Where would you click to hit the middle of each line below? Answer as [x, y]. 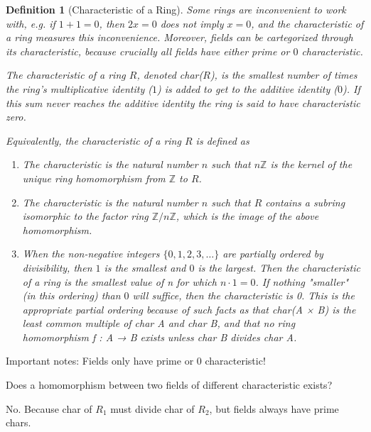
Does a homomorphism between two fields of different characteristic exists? [169, 385]
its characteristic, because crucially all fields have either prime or [148, 51]
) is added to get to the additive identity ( [247, 88]
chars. [18, 422]
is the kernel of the [311, 164]
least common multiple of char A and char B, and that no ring [159, 323]
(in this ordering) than [71, 295]
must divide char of [152, 408]
